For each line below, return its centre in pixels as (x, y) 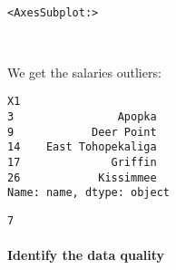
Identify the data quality (86, 255)
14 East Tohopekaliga (82, 147)
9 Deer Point (82, 132)
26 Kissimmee (82, 177)
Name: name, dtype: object (88, 193)
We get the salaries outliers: (84, 72)
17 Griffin (82, 163)
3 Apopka (82, 117)
